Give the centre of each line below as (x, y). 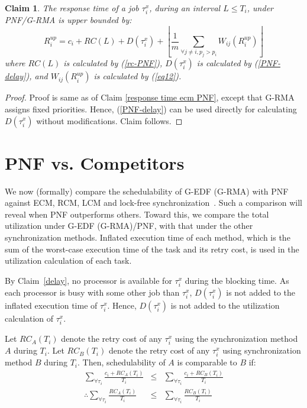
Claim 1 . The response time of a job (72, 8)
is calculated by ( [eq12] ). (138, 76)
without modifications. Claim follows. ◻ (109, 120)
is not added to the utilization (225, 305)
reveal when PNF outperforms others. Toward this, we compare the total (137, 214)
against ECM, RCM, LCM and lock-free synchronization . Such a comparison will (154, 203)
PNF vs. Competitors (95, 162)
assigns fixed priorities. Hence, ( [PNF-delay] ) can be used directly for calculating (151, 109)
